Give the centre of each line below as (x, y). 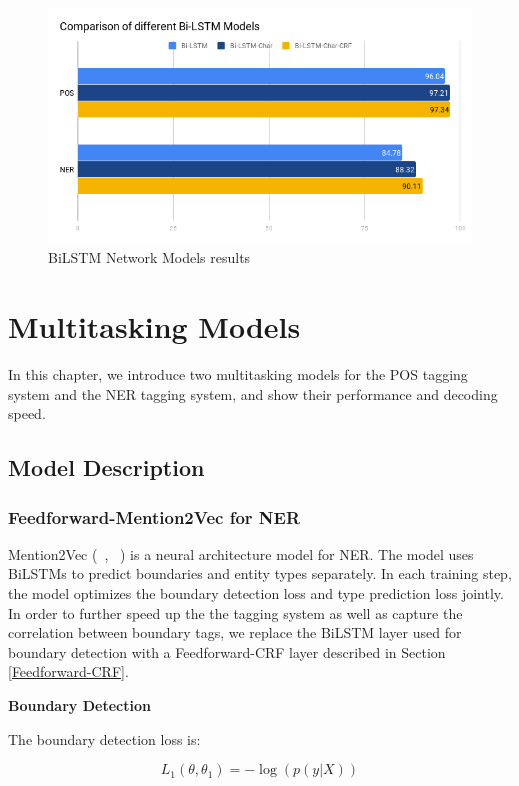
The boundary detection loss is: (104, 738)
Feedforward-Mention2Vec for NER (154, 516)
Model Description (106, 467)
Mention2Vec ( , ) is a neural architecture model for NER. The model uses (241, 553)
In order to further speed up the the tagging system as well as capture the (235, 612)
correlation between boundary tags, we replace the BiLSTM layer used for (235, 632)
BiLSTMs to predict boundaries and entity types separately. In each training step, (260, 573)
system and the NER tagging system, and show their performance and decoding (253, 393)
